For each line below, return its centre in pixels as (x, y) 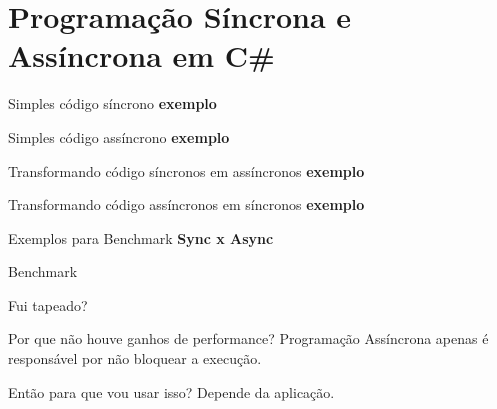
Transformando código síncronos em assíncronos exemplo (186, 170)
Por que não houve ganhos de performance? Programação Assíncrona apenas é (248, 338)
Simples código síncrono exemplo (112, 103)
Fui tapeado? (48, 304)
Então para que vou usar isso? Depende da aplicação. (171, 391)
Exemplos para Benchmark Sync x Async (141, 237)
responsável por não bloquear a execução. (135, 358)
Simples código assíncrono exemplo (119, 136)
